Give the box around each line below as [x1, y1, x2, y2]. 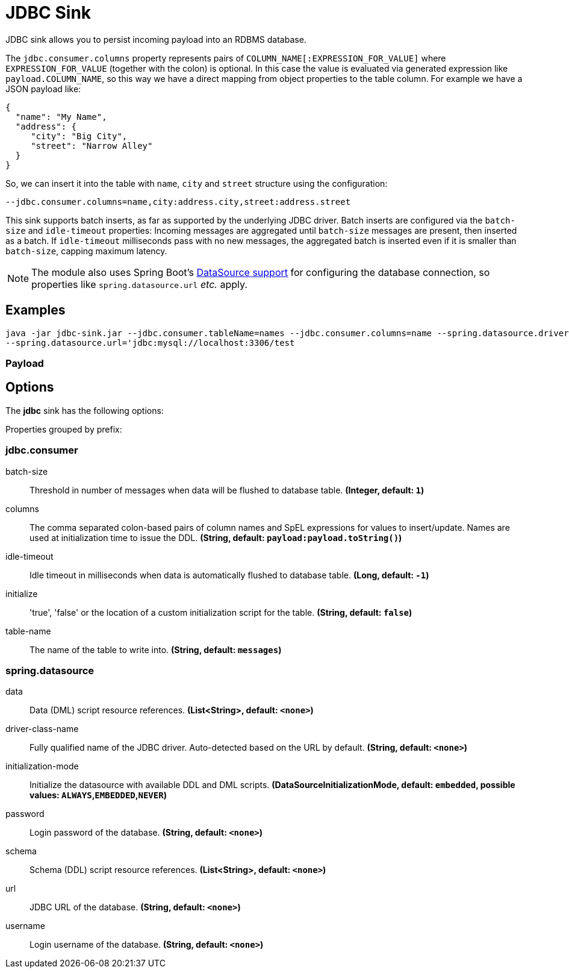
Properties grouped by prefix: [5, 424, 122, 434]
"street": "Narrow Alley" [31, 140, 153, 151]
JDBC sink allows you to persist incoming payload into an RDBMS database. [5, 34, 306, 45]
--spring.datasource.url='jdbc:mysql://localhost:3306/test [5, 337, 295, 348]
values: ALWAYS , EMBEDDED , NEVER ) [30, 790, 167, 801]
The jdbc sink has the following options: [5, 405, 164, 416]
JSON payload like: [5, 83, 81, 94]
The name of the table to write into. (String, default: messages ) [30, 644, 282, 655]
